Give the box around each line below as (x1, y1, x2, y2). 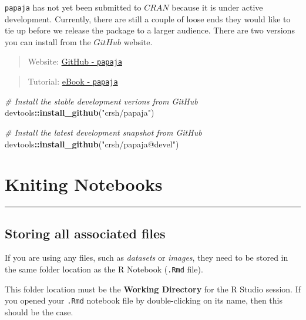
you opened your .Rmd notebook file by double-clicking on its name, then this (5, 294, 283, 306)
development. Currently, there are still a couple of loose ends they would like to (5, 12, 291, 25)
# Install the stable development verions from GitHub (5, 95, 198, 107)
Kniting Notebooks (5, 172, 163, 196)
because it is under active (172, 1, 263, 13)
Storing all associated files (5, 224, 166, 242)
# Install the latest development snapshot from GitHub (5, 126, 202, 138)
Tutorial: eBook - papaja (28, 75, 118, 87)
